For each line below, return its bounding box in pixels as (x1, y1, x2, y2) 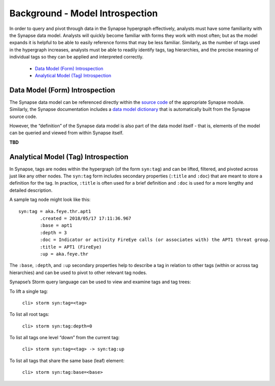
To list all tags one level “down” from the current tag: (9, 335, 120, 341)
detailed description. (9, 187, 53, 193)
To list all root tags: (9, 311, 49, 317)
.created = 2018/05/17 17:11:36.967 (40, 216, 132, 221)
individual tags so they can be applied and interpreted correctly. (9, 54, 144, 60)
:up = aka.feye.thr (40, 251, 89, 257)
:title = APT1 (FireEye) (40, 244, 102, 250)
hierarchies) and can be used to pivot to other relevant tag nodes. (9, 270, 147, 276)
